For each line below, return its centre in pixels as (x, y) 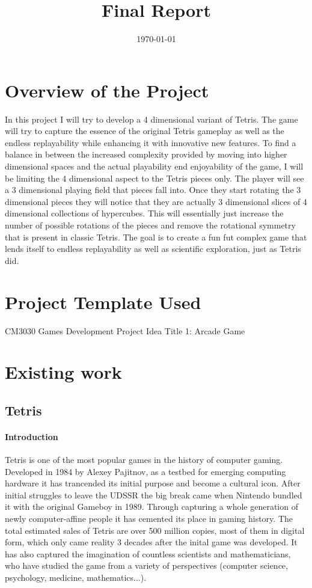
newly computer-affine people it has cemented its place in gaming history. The (149, 519)
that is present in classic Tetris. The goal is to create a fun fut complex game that (156, 237)
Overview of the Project (107, 90)
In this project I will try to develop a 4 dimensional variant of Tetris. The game (151, 119)
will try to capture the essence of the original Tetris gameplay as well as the (145, 131)
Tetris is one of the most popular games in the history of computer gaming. (144, 460)
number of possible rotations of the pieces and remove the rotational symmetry (150, 225)
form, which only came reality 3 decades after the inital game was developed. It (151, 542)
